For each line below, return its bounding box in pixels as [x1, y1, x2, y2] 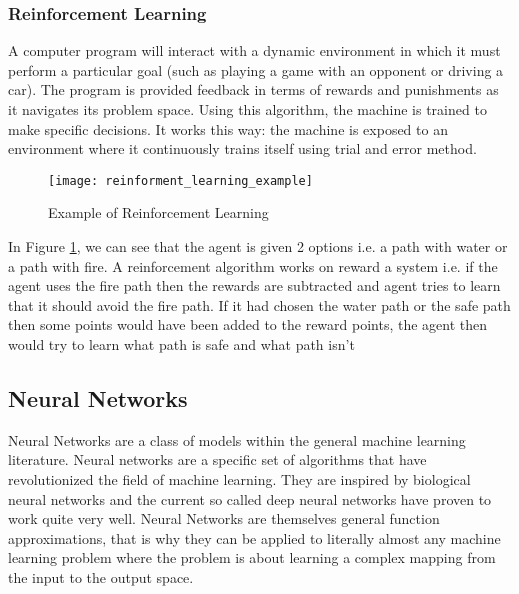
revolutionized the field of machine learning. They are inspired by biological [8, 468, 471, 489]
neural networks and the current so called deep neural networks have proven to [8, 488, 492, 509]
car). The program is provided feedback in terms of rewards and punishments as [8, 79, 499, 100]
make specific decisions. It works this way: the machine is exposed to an [8, 118, 448, 139]
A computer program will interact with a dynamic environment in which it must [8, 40, 501, 61]
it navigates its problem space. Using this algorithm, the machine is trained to [8, 99, 487, 119]
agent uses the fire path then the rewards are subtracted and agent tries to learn [8, 275, 501, 296]
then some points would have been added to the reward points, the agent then [8, 314, 488, 335]
